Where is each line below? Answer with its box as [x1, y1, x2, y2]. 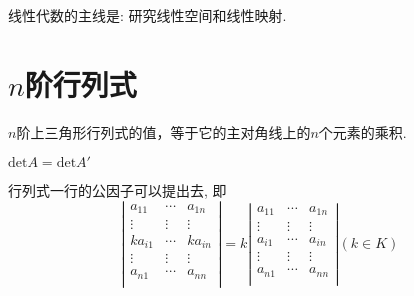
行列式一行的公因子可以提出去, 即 [8, 180, 227, 201]
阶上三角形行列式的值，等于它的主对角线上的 [16, 121, 311, 142]
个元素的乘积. [318, 121, 407, 142]
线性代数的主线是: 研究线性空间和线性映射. [8, 5, 287, 25]
